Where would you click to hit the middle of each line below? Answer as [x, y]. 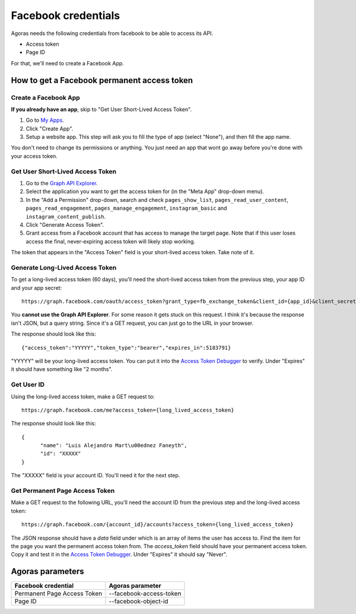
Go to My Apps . [45, 120]
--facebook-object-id [139, 602]
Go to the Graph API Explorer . [62, 183]
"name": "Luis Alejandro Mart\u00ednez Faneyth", [114, 446]
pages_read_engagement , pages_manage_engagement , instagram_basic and [126, 208]
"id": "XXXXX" [61, 454]
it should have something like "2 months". [62, 369]
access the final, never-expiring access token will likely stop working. [111, 241]
